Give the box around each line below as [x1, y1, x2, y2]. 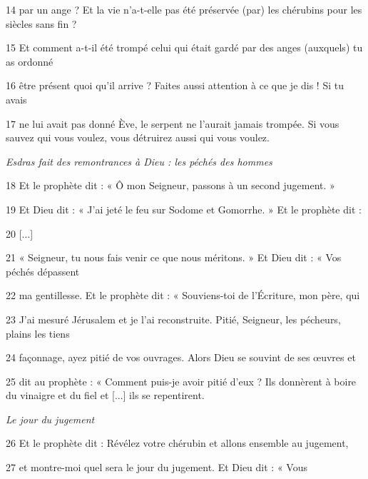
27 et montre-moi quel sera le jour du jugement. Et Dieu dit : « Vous [6, 460, 307, 475]
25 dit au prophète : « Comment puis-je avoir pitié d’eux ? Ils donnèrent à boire [6, 373, 357, 388]
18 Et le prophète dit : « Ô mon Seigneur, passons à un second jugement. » [6, 178, 335, 193]
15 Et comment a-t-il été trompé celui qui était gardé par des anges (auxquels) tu [6, 40, 363, 55]
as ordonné [6, 54, 53, 69]
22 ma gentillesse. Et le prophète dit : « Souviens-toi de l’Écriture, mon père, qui [6, 288, 360, 303]
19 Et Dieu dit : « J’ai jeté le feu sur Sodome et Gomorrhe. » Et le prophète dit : [6, 201, 362, 216]
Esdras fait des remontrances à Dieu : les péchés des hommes [6, 153, 272, 168]
